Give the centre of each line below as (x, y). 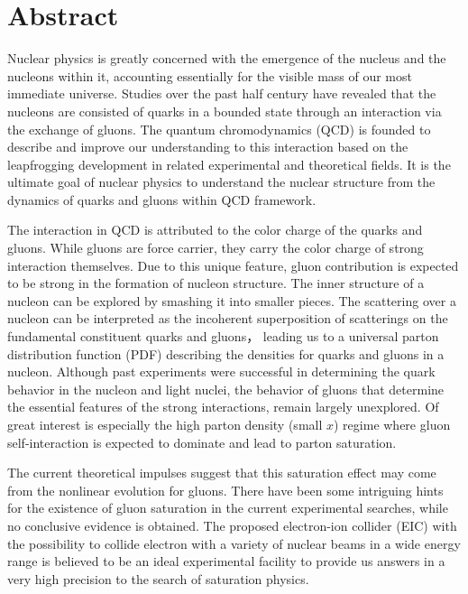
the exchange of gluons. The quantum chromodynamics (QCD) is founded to (219, 129)
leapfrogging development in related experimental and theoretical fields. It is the (229, 164)
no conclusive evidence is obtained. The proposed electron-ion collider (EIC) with (232, 525)
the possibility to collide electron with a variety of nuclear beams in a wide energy (234, 543)
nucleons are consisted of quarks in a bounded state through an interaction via (225, 111)
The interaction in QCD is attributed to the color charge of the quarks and (215, 230)
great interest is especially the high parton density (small (165, 424)
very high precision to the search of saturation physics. (158, 578)
